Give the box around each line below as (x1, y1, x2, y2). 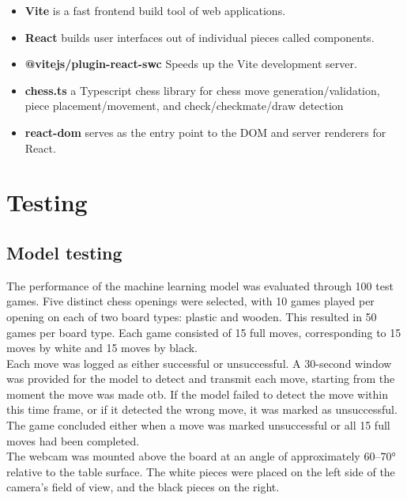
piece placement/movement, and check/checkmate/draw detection (24, 97, 344, 114)
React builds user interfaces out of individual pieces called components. (24, 28, 375, 45)
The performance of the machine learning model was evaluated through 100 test (6, 277, 394, 294)
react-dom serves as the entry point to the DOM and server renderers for (24, 123, 386, 140)
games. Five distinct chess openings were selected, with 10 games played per (6, 293, 375, 309)
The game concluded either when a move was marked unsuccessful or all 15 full (6, 417, 390, 434)
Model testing (6, 240, 122, 264)
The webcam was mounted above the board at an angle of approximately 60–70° (6, 448, 396, 464)
